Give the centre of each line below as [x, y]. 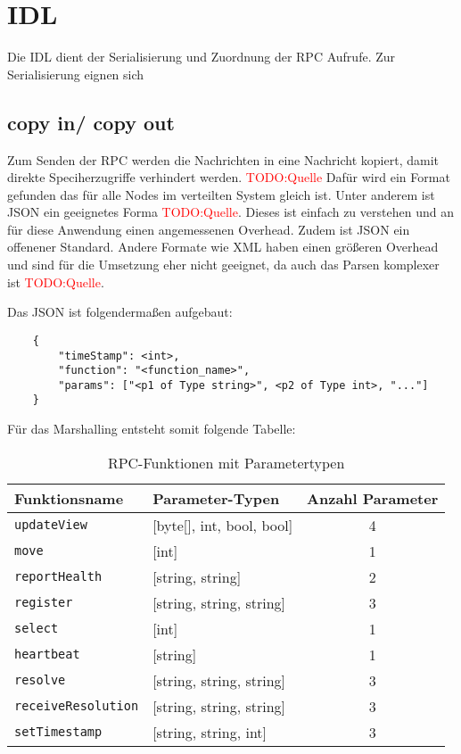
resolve [40, 680]
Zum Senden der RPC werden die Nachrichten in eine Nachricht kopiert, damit [223, 159]
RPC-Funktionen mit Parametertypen [226, 462]
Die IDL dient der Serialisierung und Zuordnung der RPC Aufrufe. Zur [202, 57]
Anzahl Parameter [373, 498]
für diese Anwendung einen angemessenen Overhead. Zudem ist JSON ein [209, 229]
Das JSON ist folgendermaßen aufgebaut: [120, 312]
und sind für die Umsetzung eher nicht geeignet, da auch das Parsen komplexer [223, 265]
